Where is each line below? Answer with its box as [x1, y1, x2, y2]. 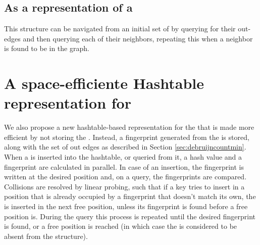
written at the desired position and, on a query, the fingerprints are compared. [4, 171, 247, 182]
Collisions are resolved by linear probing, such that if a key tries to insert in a [4, 181, 245, 191]
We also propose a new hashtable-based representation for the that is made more [4, 122, 254, 132]
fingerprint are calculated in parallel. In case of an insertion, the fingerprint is [4, 161, 244, 172]
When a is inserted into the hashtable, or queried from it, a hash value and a [4, 152, 242, 162]
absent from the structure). [4, 230, 88, 241]
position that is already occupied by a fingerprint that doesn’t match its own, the [4, 191, 256, 202]
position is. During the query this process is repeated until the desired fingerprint [4, 211, 256, 221]
